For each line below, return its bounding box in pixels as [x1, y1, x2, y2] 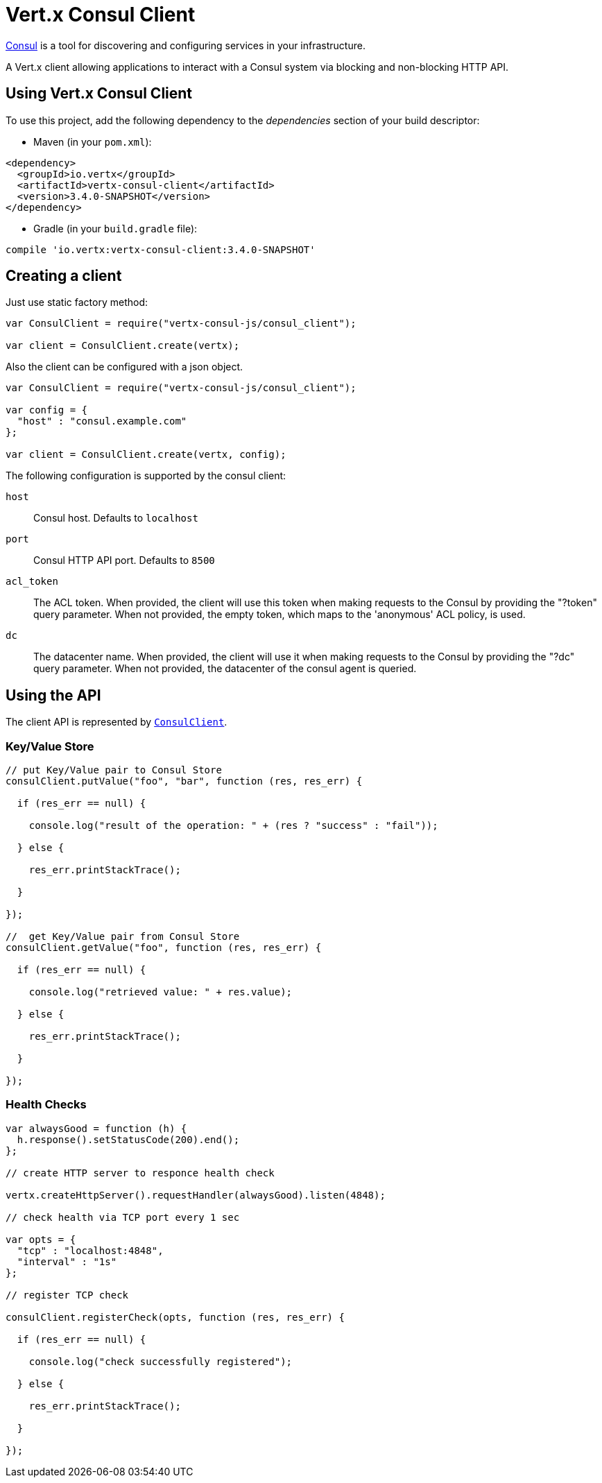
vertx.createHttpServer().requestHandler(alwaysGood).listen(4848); [6, 1189, 386, 1201]
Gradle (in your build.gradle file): [33, 222, 198, 234]
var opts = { [6, 1233, 76, 1245]
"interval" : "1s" [17, 1255, 117, 1267]
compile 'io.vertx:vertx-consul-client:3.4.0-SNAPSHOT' [6, 243, 316, 255]
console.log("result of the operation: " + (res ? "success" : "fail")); [28, 820, 438, 832]
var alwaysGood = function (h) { [6, 1122, 187, 1134]
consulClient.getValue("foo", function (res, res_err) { [6, 942, 322, 954]
